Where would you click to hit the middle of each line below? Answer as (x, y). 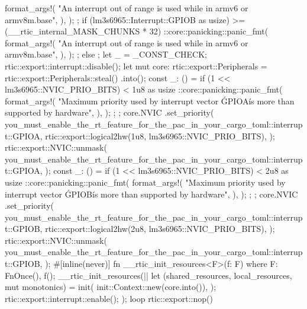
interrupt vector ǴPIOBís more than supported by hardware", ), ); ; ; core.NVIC (151, 194)
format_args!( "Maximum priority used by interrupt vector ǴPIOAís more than (150, 101)
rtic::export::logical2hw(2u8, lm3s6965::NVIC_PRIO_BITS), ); (160, 229)
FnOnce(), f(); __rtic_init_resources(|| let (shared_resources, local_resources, (148, 275)
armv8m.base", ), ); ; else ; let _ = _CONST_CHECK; (106, 54)
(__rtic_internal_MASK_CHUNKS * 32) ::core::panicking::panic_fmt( (137, 31)
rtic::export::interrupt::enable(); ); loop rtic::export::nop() (109, 298)
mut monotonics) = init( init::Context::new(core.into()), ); (111, 287)
